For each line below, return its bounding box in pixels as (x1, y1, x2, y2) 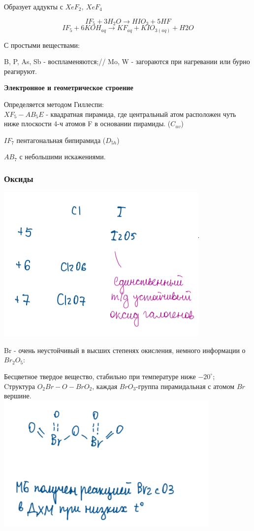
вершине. (4, 390, 32, 401)
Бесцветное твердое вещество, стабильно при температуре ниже (4, 371, 196, 381)
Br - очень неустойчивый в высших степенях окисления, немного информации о (4, 345, 246, 355)
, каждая (92, 381, 118, 391)
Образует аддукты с (4, 1, 63, 11)
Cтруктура (4, 381, 35, 391)
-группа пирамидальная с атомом (136, 381, 235, 391)
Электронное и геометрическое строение (4, 82, 133, 93)
